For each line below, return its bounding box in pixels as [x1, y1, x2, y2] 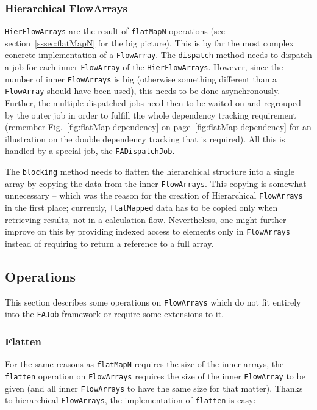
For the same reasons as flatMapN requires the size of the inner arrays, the [5, 357, 284, 370]
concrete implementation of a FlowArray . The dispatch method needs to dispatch [5, 48, 312, 61]
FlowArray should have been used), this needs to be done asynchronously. [5, 84, 280, 97]
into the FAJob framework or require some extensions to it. [5, 307, 224, 320]
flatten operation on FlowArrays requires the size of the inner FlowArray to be [5, 369, 305, 382]
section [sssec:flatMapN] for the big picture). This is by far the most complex [5, 36, 294, 49]
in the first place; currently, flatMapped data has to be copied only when [5, 201, 278, 214]
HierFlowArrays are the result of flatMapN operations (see [5, 24, 225, 37]
